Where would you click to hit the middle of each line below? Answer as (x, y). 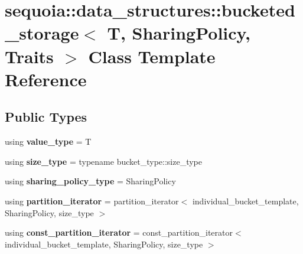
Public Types (46, 117)
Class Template (152, 56)
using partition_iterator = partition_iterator (92, 201)
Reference (46, 79)
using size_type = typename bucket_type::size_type (103, 161)
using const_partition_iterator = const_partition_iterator (119, 232)
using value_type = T (48, 141)
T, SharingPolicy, (179, 33)
